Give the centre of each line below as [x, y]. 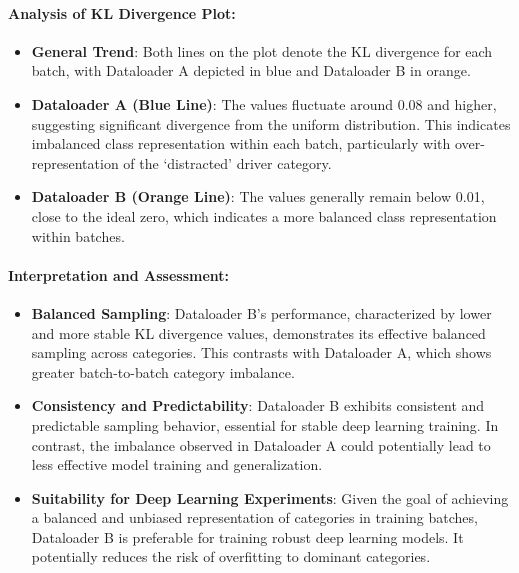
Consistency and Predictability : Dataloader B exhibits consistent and [258, 405]
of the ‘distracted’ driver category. [227, 162]
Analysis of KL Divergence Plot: [122, 12]
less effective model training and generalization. [177, 464]
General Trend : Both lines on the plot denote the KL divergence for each [262, 50]
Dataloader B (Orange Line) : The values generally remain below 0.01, [258, 196]
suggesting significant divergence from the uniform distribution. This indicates [271, 123]
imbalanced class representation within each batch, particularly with [241, 143]
